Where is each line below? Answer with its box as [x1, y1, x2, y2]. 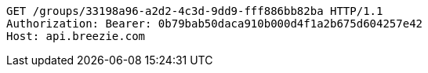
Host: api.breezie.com [6, 30, 146, 42]
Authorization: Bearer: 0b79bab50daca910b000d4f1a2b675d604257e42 [6, 17, 423, 30]
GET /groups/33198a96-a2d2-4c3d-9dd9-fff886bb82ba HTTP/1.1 [6, 5, 383, 17]
